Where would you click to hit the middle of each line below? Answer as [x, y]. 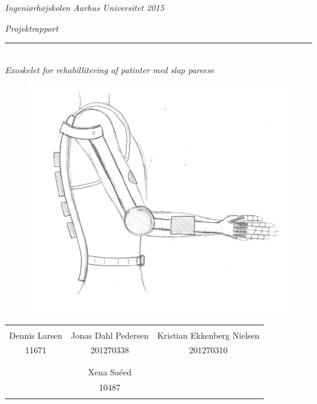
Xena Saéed [110, 371]
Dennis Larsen [36, 335]
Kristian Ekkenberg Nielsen [208, 335]
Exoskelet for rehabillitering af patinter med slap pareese [110, 69]
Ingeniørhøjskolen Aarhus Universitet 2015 [85, 7]
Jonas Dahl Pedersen [110, 335]
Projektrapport [32, 28]
